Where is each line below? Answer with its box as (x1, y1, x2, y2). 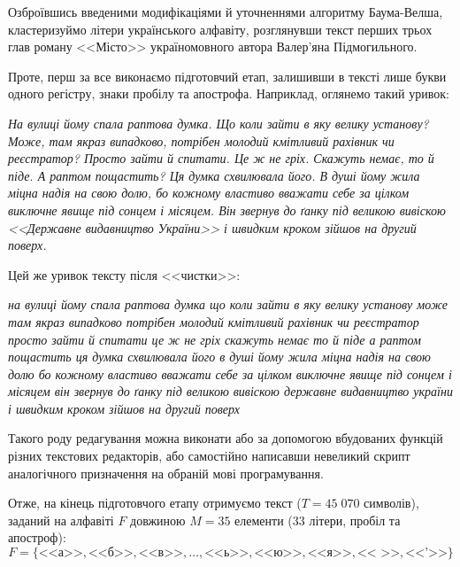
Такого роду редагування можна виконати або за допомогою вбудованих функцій (8, 429, 443, 447)
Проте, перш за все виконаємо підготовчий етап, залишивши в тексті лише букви (8, 66, 447, 85)
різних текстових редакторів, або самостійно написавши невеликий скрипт (8, 447, 410, 465)
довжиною (130, 510, 186, 529)
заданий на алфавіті (8, 510, 114, 529)
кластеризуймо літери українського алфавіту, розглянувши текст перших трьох (8, 19, 433, 38)
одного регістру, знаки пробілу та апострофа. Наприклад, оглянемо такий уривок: (8, 84, 449, 103)
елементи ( (234, 510, 293, 529)
